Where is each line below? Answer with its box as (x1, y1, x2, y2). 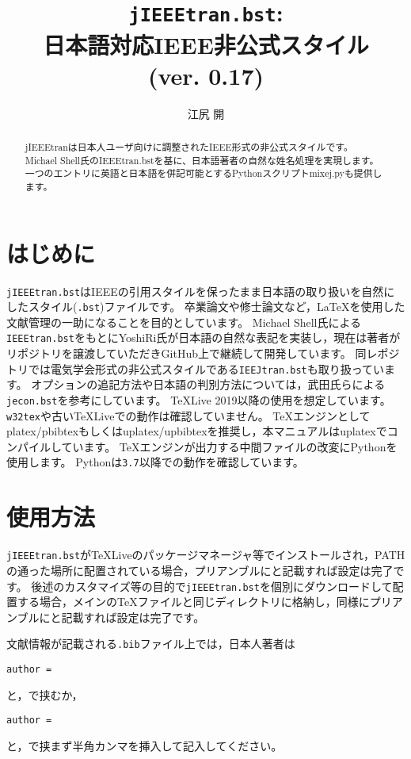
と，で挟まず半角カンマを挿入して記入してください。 (6, 737, 283, 753)
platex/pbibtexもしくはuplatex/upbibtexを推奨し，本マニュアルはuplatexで (6, 423, 387, 439)
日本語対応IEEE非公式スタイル (43, 28, 369, 60)
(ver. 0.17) (147, 59, 264, 91)
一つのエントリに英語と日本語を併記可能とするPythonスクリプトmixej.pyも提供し (25, 167, 382, 180)
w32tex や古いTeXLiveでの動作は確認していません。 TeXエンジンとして (6, 407, 371, 424)
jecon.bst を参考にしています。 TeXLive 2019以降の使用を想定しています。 (6, 391, 391, 408)
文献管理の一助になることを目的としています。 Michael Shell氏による (6, 313, 362, 330)
